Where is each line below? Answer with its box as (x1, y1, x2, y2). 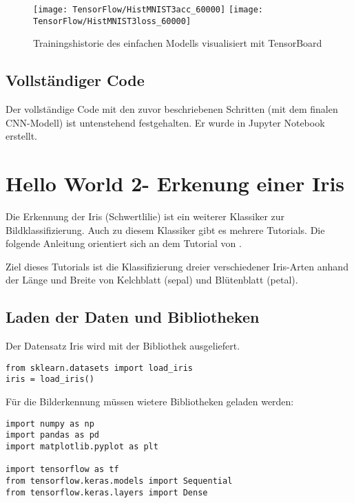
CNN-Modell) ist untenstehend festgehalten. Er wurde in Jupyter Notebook (6, 115, 325, 129)
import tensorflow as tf (6, 464, 119, 475)
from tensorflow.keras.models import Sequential (6, 475, 233, 486)
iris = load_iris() (6, 374, 94, 385)
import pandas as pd (6, 430, 100, 440)
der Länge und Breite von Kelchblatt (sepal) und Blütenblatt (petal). (6, 272, 298, 287)
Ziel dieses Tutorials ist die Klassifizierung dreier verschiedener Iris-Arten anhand (6, 259, 348, 273)
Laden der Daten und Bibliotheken (6, 306, 260, 328)
